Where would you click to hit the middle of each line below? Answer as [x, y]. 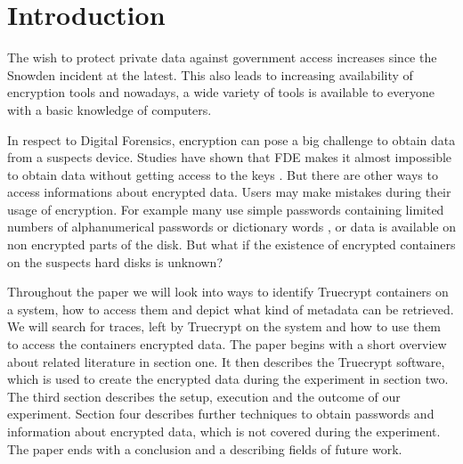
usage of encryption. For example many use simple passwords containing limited [226, 209]
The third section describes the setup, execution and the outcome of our [204, 396]
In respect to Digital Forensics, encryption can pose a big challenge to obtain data [231, 139]
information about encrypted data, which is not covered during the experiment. [224, 431]
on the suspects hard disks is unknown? [115, 261]
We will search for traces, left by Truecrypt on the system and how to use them [224, 326]
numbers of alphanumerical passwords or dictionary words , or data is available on [231, 227]
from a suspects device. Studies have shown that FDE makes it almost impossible [230, 157]
